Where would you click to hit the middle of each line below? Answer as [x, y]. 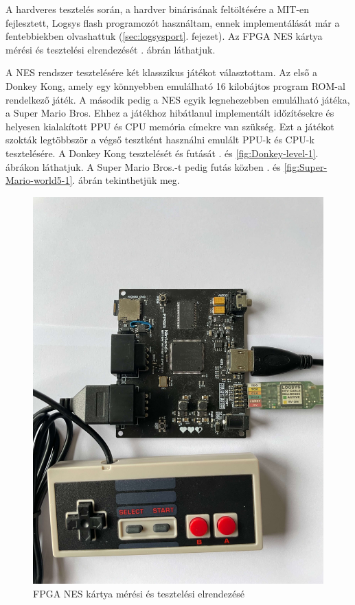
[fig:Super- [306, 166]
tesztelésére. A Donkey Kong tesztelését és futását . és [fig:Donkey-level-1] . [162, 153]
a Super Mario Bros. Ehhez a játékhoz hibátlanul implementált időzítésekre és [170, 113]
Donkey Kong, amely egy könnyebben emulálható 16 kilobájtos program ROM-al [175, 85]
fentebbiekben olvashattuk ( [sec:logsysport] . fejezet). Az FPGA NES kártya [164, 36]
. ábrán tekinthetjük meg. [126, 180]
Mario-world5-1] [39, 180]
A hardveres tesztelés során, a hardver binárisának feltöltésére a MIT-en [158, 9]
